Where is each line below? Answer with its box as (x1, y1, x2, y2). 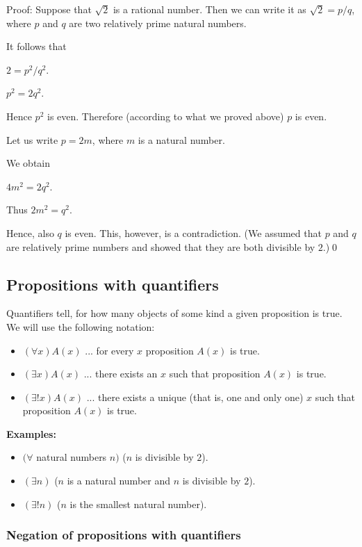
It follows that (6, 39, 67, 54)
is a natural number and (67, 473, 170, 488)
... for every (85, 343, 134, 357)
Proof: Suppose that (6, 2, 92, 16)
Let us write (6, 132, 58, 147)
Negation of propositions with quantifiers (6, 526, 241, 544)
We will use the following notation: (6, 319, 155, 334)
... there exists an (83, 366, 158, 381)
